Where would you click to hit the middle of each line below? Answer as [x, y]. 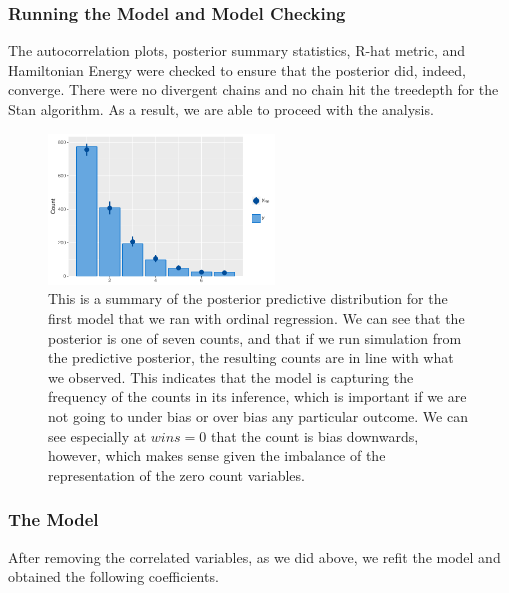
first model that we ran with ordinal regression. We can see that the [256, 317]
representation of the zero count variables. [176, 474]
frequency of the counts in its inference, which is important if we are [257, 396]
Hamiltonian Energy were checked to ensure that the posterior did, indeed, [237, 69]
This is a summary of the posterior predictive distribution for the [248, 298]
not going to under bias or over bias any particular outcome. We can [258, 415]
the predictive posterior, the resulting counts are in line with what [251, 357]
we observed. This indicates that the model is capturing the [231, 376]
